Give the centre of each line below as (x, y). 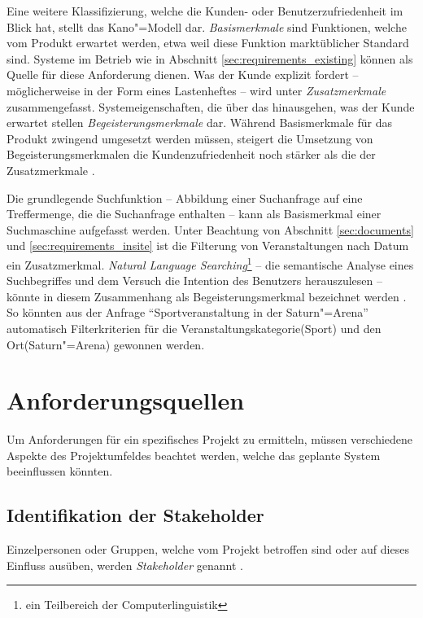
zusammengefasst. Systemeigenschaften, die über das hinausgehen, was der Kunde (211, 106)
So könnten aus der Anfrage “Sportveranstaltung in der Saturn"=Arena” (188, 312)
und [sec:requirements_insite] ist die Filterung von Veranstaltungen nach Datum (208, 245)
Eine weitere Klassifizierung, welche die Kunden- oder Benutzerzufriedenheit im (205, 11)
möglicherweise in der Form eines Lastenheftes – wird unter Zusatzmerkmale (196, 90)
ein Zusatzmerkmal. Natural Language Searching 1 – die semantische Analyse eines (210, 263)
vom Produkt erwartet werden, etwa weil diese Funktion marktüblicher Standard (208, 43)
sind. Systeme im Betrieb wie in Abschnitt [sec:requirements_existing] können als (210, 58)
